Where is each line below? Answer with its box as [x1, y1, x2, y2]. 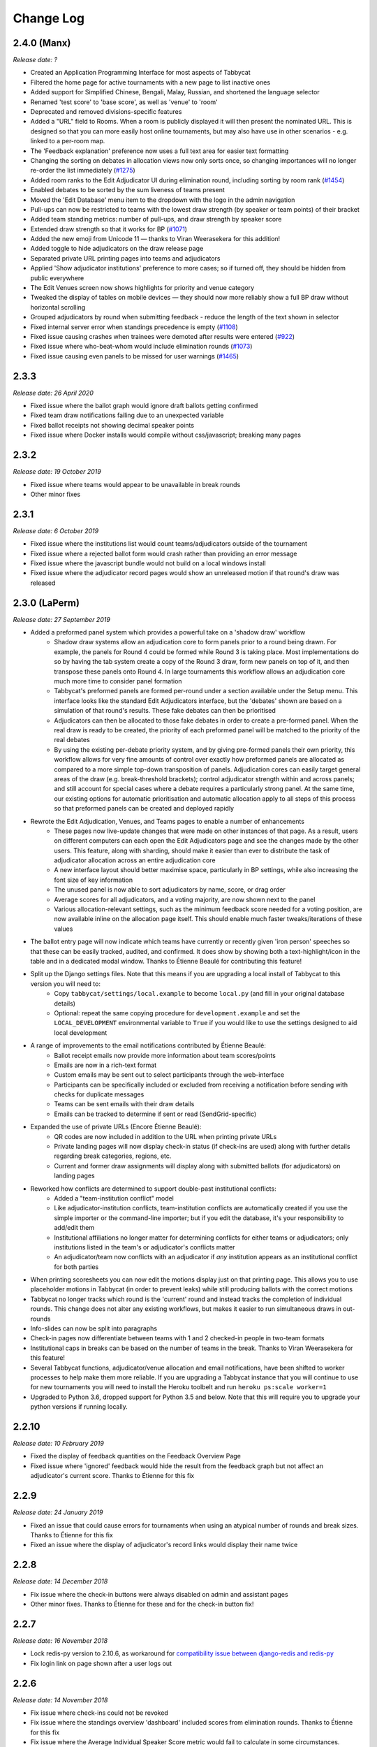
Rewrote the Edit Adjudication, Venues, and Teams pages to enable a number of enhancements [30, 817, 305, 825]
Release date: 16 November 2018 [13, 1636, 108, 1645]
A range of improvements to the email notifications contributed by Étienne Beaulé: [30, 1041, 267, 1050]
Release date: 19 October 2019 [13, 467, 101, 476]
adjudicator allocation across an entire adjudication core [54, 856, 216, 864]
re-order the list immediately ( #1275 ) [30, 166, 135, 175]
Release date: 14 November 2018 [13, 1695, 108, 1704]
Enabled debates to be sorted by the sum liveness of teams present [30, 186, 225, 194]
